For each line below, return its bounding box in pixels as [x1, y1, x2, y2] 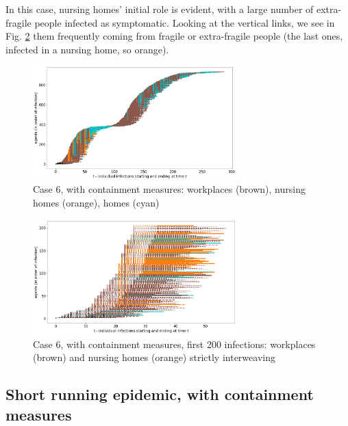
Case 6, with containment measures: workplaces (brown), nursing [33, 182, 306, 196]
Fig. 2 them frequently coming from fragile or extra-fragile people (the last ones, [5, 29, 343, 43]
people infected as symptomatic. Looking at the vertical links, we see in [34, 15, 335, 29]
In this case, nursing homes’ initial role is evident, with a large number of [5, 2, 314, 16]
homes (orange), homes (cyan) [33, 195, 160, 209]
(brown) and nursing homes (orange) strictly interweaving [33, 350, 275, 364]
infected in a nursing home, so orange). [5, 42, 169, 56]
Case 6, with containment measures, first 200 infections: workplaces [33, 336, 316, 351]
